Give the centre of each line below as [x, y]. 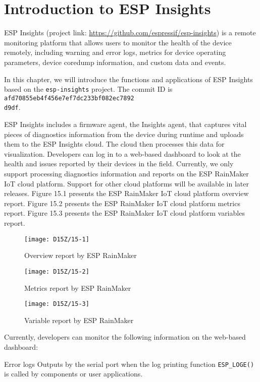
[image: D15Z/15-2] [57, 271]
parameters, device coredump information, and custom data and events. [115, 62]
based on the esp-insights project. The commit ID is [88, 89]
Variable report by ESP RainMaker [79, 320]
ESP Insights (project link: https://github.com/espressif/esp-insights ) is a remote [130, 33]
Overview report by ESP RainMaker [81, 255]
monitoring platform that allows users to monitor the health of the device [118, 42]
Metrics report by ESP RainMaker [78, 288]
